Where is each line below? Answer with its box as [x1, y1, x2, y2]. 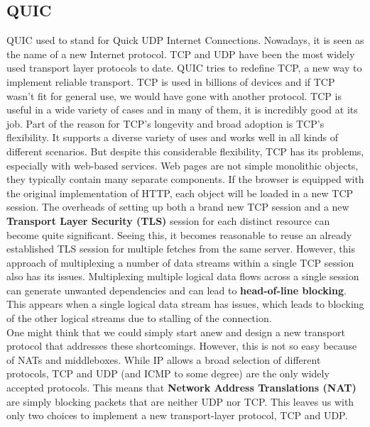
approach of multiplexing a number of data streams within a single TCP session [6, 255, 354, 270]
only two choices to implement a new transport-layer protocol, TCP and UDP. [6, 408, 348, 423]
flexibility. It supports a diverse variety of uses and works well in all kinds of [6, 130, 338, 145]
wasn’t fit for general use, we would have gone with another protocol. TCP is [6, 88, 342, 103]
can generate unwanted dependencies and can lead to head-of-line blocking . [6, 282, 347, 297]
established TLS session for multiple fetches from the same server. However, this [6, 241, 356, 256]
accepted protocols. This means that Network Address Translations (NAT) [6, 380, 357, 395]
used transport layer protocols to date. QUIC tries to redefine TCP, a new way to [6, 60, 362, 75]
